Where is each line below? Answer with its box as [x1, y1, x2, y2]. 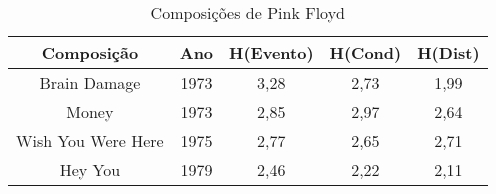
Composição [41, 41, 139, 64]
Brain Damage [39, 71, 141, 94]
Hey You [59, 158, 121, 181]
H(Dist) [417, 41, 480, 64]
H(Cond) [329, 41, 402, 64]
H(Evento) [229, 41, 314, 64]
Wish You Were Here [16, 129, 164, 152]
